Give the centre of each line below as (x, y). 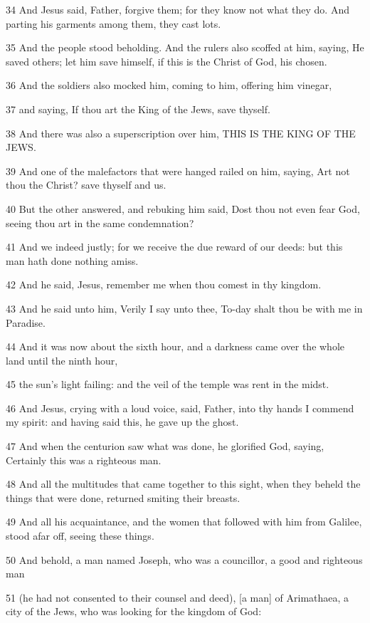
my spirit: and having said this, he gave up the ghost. (122, 422)
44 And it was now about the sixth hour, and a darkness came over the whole (175, 346)
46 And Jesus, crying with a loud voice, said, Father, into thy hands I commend (180, 408)
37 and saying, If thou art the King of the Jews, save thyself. (138, 109)
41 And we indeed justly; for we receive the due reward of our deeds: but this (174, 247)
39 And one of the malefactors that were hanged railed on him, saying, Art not (178, 171)
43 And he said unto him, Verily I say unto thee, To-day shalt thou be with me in (184, 308)
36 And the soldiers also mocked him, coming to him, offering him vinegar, (169, 85)
